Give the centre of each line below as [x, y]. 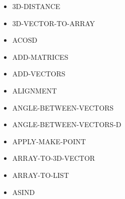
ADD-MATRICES [40, 57]
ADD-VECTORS [39, 74]
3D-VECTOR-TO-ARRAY [53, 23]
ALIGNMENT [34, 90]
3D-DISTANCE [36, 6]
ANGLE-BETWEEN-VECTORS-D [67, 124]
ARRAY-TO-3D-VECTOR [53, 158]
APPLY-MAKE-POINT [49, 141]
